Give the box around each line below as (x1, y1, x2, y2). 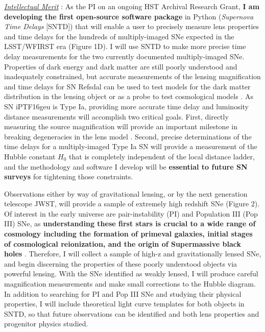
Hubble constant (4, 151, 56, 161)
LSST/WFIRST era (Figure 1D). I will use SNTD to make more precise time (4, 41, 246, 52)
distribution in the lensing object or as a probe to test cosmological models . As (4, 91, 253, 102)
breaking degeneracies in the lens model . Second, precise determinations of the (4, 131, 252, 141)
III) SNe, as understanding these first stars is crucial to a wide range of (4, 218, 256, 229)
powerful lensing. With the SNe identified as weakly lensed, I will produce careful (4, 268, 258, 279)
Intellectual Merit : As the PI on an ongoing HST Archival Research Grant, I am (4, 1, 260, 11)
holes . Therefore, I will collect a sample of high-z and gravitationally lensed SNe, (4, 248, 261, 259)
